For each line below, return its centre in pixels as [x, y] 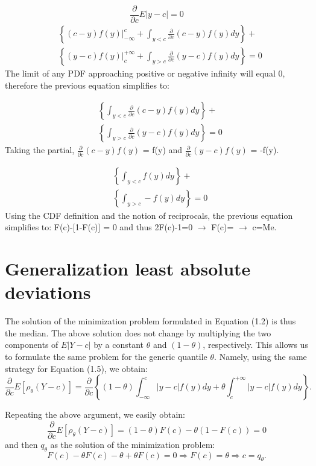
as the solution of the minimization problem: [133, 444]
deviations [48, 292]
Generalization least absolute [128, 269]
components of [32, 345]
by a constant [119, 345]
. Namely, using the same [261, 357]
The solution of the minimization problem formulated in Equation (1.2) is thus [150, 321]
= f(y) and [163, 150]
